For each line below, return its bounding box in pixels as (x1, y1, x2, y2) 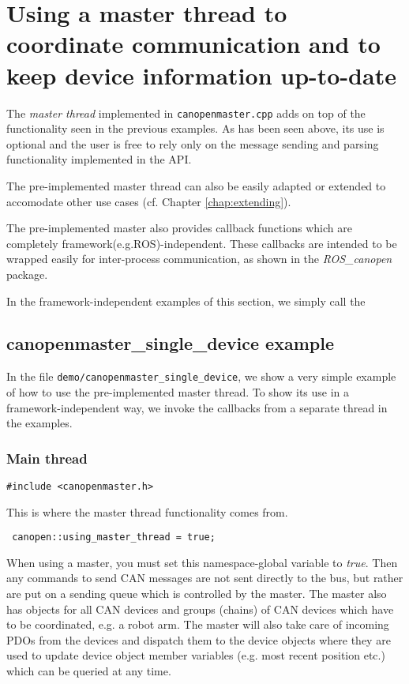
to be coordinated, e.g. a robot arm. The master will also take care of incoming (6, 616, 389, 633)
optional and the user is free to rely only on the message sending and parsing (6, 135, 379, 152)
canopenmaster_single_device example (6, 331, 334, 355)
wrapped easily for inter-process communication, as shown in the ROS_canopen (6, 250, 392, 267)
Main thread (6, 448, 88, 468)
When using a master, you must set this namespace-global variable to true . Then (6, 554, 398, 570)
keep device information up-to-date (6, 58, 396, 91)
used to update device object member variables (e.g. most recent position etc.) (6, 647, 385, 663)
